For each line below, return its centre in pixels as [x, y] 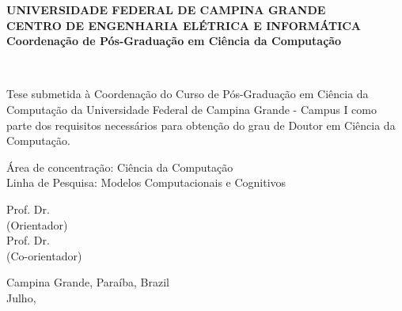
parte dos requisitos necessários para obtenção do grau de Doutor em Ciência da [201, 125]
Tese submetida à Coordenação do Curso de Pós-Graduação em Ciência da [188, 94]
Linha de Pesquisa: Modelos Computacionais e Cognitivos [146, 182]
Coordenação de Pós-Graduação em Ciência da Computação [174, 41]
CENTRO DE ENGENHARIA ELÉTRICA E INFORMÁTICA [184, 25]
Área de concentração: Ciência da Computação [120, 167]
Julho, [21, 297]
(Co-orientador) [44, 255]
